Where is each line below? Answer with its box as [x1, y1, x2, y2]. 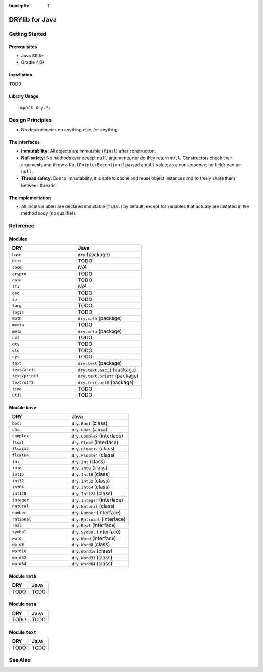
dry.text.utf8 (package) [78, 379, 134, 386]
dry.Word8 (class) [71, 541, 110, 548]
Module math [9, 573, 37, 579]
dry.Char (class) [71, 426, 108, 433]
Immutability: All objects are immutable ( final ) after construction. [21, 148, 156, 154]
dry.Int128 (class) [71, 490, 113, 497]
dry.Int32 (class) [71, 477, 110, 484]
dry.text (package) [78, 360, 122, 367]
